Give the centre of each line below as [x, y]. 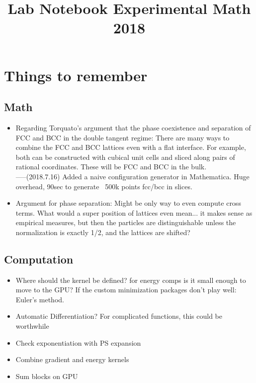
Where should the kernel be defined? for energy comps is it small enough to [131, 280]
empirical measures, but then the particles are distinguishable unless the [126, 222]
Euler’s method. [40, 299]
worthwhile [32, 326]
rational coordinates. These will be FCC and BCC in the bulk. [111, 167]
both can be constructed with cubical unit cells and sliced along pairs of [125, 157]
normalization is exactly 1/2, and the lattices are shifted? [103, 232]
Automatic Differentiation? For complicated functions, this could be [119, 316]
